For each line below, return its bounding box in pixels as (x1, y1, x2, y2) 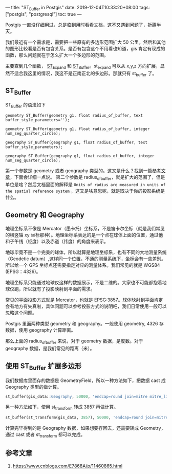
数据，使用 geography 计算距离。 (5, 326, 76, 333)
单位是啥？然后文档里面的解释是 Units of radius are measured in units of (5, 181, 166, 187)
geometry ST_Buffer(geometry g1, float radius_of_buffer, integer (5, 126, 150, 132)
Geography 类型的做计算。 (5, 384, 62, 390)
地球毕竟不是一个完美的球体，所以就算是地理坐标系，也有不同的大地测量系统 (5, 249, 167, 255)
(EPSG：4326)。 (5, 268, 41, 275)
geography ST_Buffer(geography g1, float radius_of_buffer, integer (5, 154, 155, 159)
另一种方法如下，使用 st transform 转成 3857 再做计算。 (5, 404, 119, 411)
